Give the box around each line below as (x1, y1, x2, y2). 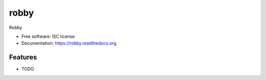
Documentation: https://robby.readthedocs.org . (21, 40, 118, 46)
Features (9, 53, 37, 61)
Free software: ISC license (21, 33, 75, 39)
